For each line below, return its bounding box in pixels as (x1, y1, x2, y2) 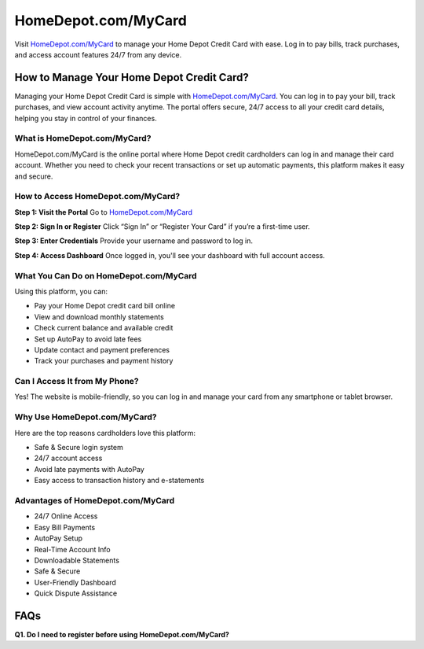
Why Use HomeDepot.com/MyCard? (14, 411, 157, 422)
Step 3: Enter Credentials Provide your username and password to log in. (14, 236, 254, 245)
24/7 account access (34, 453, 103, 463)
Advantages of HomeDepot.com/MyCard (14, 495, 175, 506)
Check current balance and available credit (34, 323, 174, 333)
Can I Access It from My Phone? (14, 376, 139, 387)
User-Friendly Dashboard (34, 577, 117, 587)
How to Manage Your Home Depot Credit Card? (14, 71, 249, 84)
